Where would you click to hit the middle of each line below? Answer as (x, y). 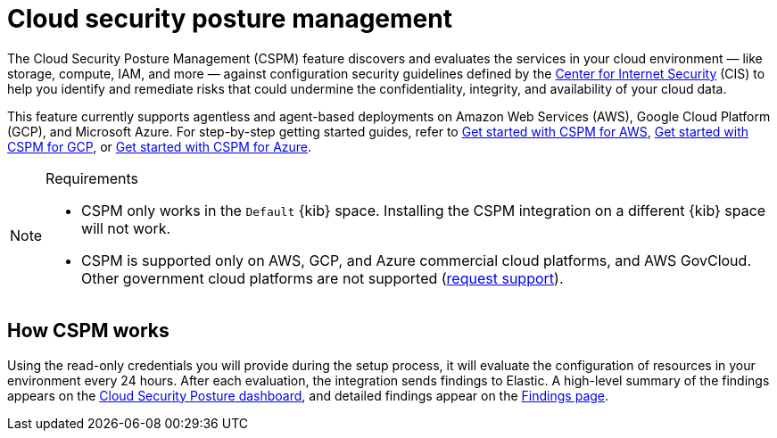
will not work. (126, 228)
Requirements (92, 178)
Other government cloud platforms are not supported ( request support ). (322, 278)
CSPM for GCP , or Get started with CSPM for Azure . (160, 146)
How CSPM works (88, 331)
